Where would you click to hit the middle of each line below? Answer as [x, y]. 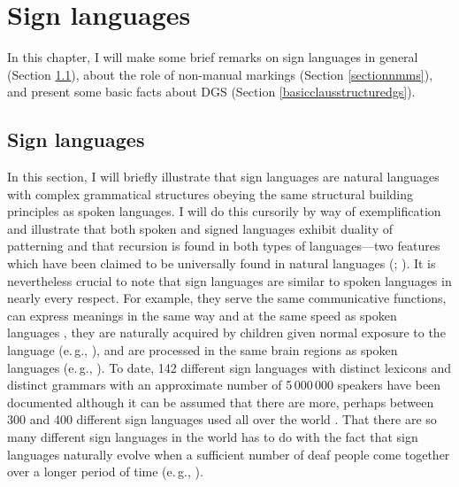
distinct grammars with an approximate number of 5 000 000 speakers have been [224, 385]
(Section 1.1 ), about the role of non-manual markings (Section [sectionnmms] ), [220, 74]
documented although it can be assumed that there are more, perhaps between [221, 402]
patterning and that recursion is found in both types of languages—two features [224, 246]
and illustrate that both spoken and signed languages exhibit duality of [200, 228]
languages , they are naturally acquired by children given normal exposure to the [226, 332]
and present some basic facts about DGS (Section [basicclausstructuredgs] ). [211, 92]
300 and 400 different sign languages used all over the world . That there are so [222, 419]
